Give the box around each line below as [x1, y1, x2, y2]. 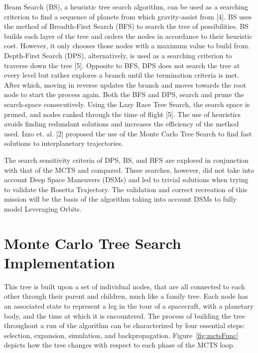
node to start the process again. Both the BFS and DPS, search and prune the [4, 89, 244, 100]
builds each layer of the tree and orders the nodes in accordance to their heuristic [4, 30, 253, 41]
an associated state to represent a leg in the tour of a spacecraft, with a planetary [4, 300, 254, 311]
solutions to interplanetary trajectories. [4, 138, 124, 148]
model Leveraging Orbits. [4, 203, 82, 214]
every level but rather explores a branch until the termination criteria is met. [4, 70, 239, 80]
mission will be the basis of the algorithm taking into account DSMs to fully [4, 194, 237, 204]
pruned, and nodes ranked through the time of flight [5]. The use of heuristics [4, 109, 241, 119]
